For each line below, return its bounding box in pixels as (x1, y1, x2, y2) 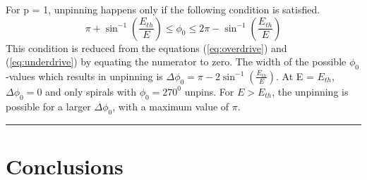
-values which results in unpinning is (6, 68, 163, 83)
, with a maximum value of (112, 98, 229, 113)
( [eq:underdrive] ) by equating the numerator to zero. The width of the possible (6, 54, 347, 69)
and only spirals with (45, 84, 136, 98)
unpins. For (184, 84, 234, 98)
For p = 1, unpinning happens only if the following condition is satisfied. (6, 2, 320, 16)
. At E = (276, 68, 314, 83)
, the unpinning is (272, 84, 349, 98)
